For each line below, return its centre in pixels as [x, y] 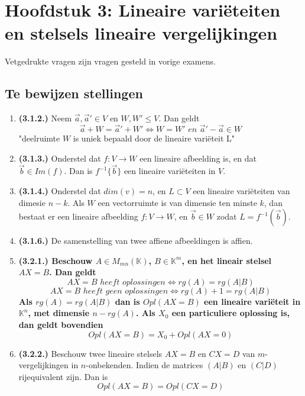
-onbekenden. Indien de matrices [145, 365]
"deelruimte [39, 138]
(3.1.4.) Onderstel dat [60, 190]
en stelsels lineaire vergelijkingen [141, 33]
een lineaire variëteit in [252, 301]
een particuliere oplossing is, [231, 313]
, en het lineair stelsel [227, 260]
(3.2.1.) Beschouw [56, 260]
